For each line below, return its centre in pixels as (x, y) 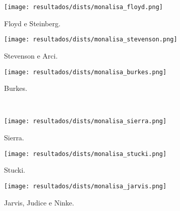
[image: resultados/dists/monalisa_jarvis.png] (85, 186)
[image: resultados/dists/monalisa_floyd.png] (83, 7)
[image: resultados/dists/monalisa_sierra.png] (85, 121)
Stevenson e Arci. (31, 55)
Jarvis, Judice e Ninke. (39, 202)
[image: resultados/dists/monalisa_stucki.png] (85, 154)
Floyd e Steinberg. (32, 23)
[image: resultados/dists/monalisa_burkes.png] (85, 72)
